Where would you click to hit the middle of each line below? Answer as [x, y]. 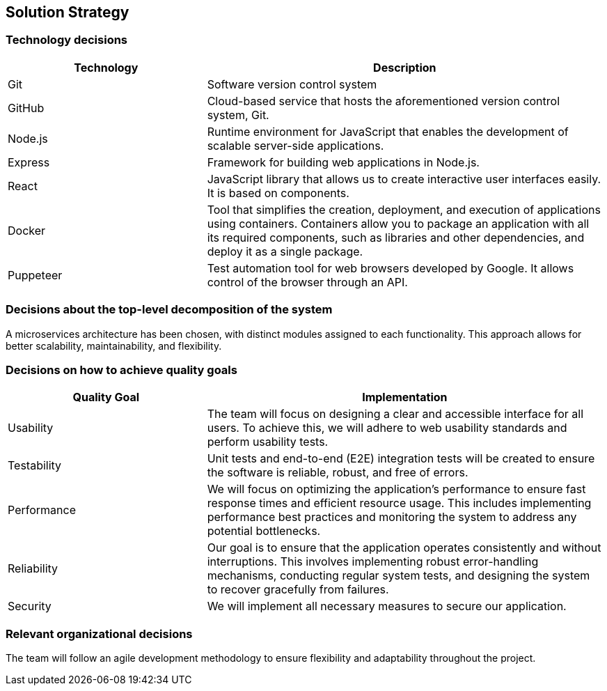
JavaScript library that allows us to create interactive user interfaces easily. [404, 179]
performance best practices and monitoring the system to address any [392, 517]
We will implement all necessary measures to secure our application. [387, 606]
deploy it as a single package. [285, 251]
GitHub [26, 108]
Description [405, 67]
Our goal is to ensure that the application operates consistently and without [404, 548]
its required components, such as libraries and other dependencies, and [396, 237]
